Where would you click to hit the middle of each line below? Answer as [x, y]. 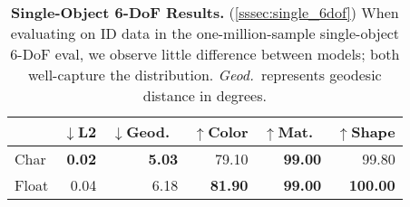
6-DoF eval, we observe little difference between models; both [205, 54]
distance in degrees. [205, 95]
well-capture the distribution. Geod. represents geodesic [205, 75]
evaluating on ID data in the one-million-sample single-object [205, 33]
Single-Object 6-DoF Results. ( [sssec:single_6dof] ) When [205, 12]
